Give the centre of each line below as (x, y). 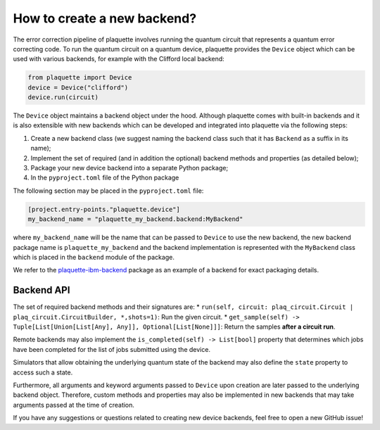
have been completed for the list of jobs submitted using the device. (112, 349)
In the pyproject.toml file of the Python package (105, 178)
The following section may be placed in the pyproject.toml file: (108, 191)
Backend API (42, 290)
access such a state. (43, 372)
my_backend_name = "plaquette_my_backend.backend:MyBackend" (135, 219)
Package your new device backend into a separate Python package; (129, 168)
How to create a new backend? (105, 18)
